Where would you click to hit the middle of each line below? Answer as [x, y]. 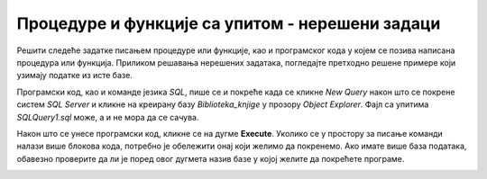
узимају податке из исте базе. [74, 76]
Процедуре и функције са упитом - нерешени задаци [229, 23]
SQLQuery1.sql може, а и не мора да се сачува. [108, 117]
